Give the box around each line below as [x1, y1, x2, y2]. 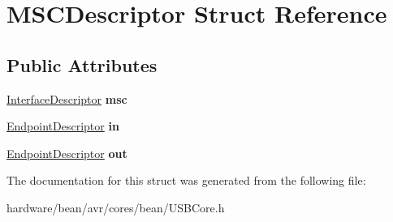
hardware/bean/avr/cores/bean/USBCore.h [6, 199, 225, 216]
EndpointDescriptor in [6, 117, 119, 134]
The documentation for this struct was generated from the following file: [6, 172, 366, 189]
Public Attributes [6, 52, 158, 77]
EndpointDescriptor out [6, 144, 127, 161]
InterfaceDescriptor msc [6, 90, 127, 107]
